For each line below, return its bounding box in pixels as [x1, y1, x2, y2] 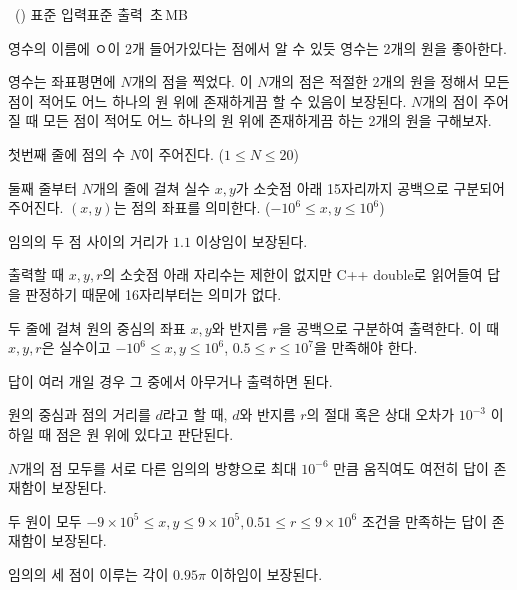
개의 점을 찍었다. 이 [131, 71, 253, 92]
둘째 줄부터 [8, 177, 78, 198]
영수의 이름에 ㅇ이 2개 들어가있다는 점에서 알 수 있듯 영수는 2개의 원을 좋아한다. [8, 37, 507, 58]
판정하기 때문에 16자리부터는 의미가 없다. [25, 283, 282, 304]
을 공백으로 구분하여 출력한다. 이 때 [278, 317, 500, 338]
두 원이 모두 [8, 510, 82, 531]
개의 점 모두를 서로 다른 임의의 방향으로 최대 [19, 457, 297, 478]
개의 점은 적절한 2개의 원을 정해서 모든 [268, 71, 510, 92]
